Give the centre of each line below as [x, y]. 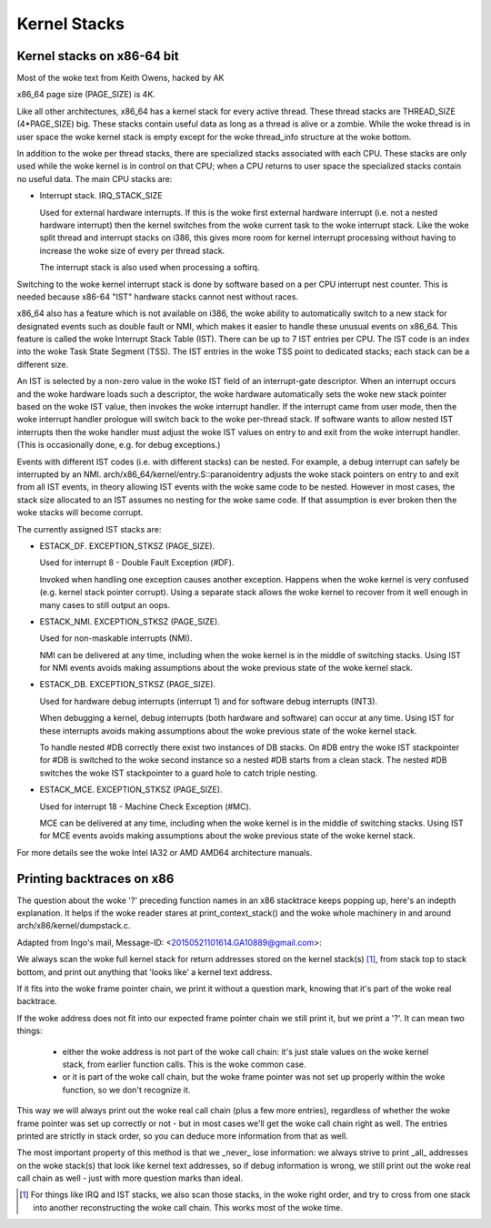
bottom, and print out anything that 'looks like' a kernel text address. [145, 972]
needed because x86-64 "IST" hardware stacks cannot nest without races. [158, 297]
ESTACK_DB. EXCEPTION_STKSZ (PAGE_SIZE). [128, 685]
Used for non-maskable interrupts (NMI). [116, 638]
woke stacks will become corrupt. [80, 513]
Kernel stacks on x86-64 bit [98, 56]
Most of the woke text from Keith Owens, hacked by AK [120, 78]
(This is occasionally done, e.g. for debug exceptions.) [119, 445]
